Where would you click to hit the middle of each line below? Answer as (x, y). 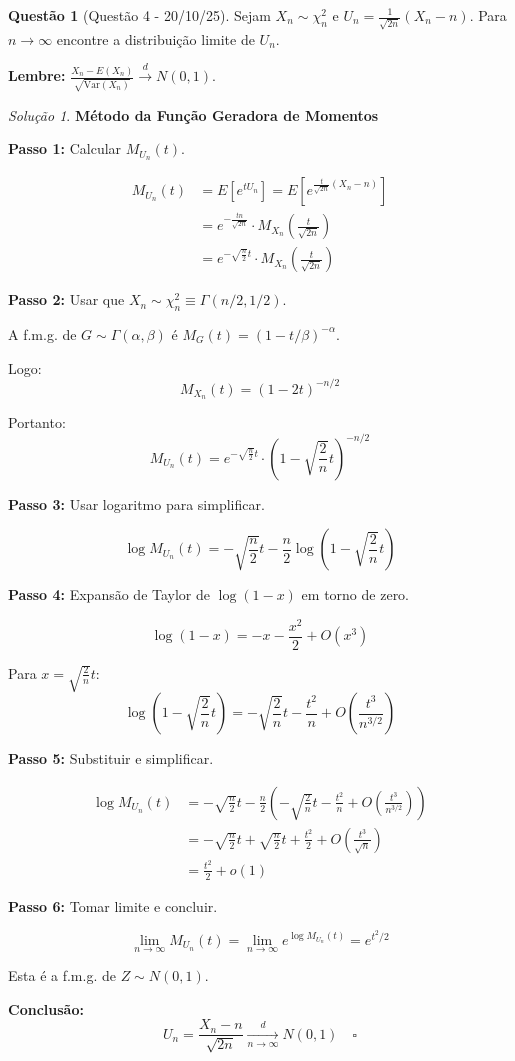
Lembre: (37, 75)
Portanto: (37, 422)
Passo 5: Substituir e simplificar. (111, 758)
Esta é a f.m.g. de (62, 975)
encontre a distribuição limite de (155, 38)
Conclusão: (46, 1008)
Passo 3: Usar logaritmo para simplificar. (136, 503)
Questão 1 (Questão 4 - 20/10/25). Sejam (139, 15)
